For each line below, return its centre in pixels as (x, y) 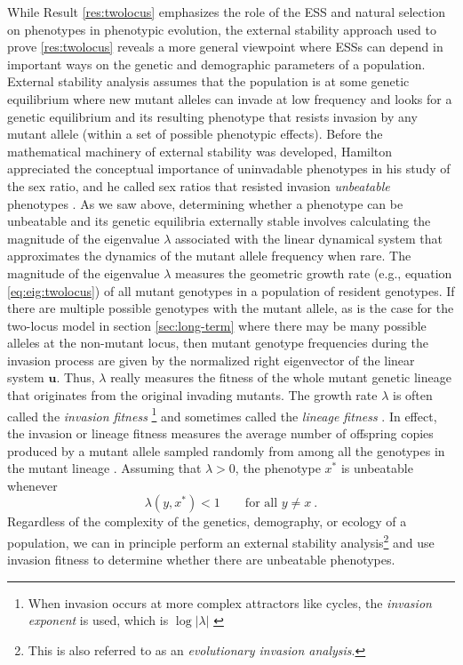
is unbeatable (377, 468)
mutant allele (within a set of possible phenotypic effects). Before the (195, 134)
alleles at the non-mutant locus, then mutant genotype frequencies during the (218, 343)
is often (412, 395)
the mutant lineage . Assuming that (104, 468)
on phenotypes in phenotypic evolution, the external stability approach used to (222, 29)
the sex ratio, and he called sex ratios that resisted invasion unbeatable (199, 185)
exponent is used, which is (98, 620)
